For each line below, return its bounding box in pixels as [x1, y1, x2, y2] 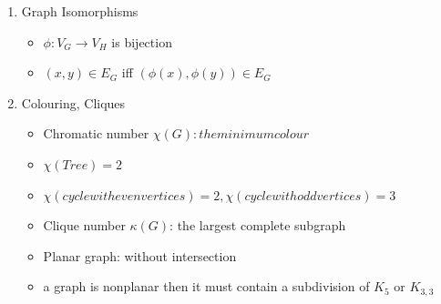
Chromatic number [43, 124, 149, 143]
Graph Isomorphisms [21, 2, 138, 20]
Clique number [43, 216, 126, 235]
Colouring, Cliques [21, 93, 126, 112]
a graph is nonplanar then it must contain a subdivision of [43, 277, 370, 296]
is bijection [111, 32, 172, 51]
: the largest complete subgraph [169, 216, 346, 235]
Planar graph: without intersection [43, 246, 237, 265]
